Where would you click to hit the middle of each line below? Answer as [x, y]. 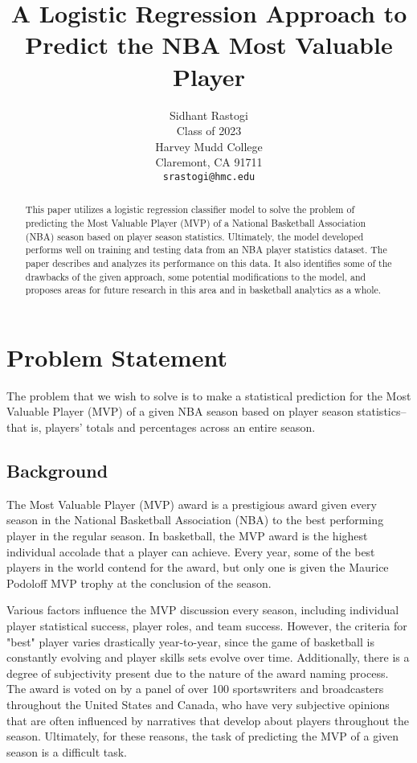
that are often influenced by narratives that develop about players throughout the [208, 720]
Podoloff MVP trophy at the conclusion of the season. [139, 583]
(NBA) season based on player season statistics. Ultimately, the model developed [194, 236]
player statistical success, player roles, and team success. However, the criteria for [207, 626]
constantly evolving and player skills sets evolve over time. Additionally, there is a [208, 657]
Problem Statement [117, 357]
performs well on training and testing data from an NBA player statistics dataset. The [206, 250]
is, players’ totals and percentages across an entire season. [173, 427]
